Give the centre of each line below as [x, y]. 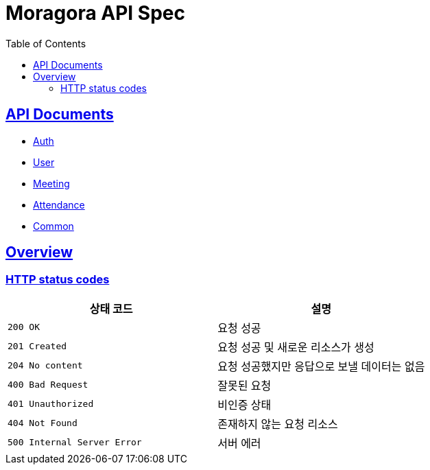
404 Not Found [43, 423]
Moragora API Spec [95, 13]
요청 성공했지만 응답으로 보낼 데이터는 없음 [321, 366]
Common [53, 226]
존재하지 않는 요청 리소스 [278, 424]
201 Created [37, 346]
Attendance [59, 204]
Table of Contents [46, 43]
